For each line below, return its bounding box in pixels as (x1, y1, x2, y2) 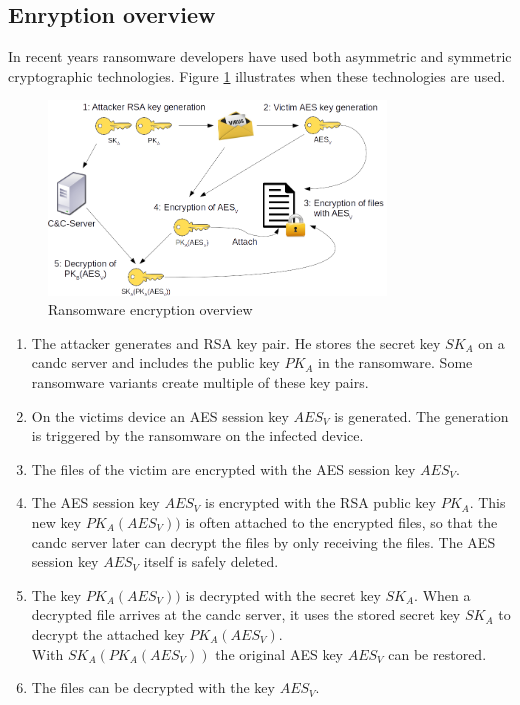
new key (31, 512, 82, 533)
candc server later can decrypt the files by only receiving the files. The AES (31, 531, 496, 552)
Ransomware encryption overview (48, 299, 253, 320)
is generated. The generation (334, 405, 509, 426)
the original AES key (215, 643, 343, 664)
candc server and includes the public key (31, 352, 280, 373)
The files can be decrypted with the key (31, 677, 275, 698)
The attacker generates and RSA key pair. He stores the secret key (31, 332, 441, 353)
